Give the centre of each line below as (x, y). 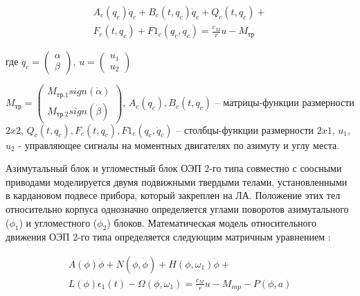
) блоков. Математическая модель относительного (211, 222)
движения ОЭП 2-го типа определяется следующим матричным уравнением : (168, 237)
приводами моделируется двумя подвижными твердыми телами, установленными (177, 181)
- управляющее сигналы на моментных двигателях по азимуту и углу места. (179, 145)
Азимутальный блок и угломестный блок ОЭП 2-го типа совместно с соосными (174, 168)
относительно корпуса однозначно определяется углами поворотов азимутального (177, 209)
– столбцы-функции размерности (245, 129)
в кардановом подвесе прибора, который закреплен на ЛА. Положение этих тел (173, 195)
